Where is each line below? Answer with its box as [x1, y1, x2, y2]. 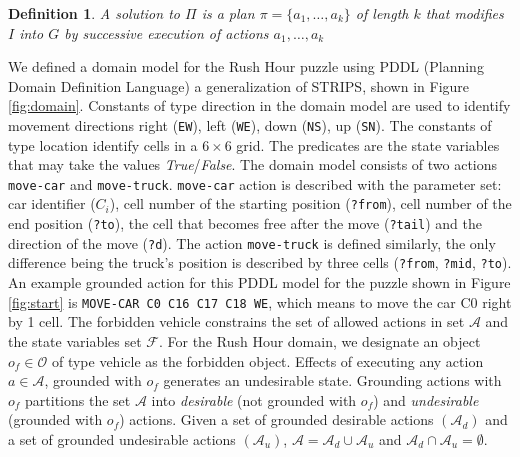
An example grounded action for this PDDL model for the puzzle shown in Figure [8, 272, 511, 293]
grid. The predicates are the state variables [236, 134, 500, 155]
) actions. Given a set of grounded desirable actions [119, 409, 434, 430]
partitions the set [25, 389, 131, 410]
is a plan [201, 3, 255, 23]
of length [355, 3, 409, 23]
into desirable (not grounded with [151, 389, 357, 410]
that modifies [425, 3, 504, 23]
